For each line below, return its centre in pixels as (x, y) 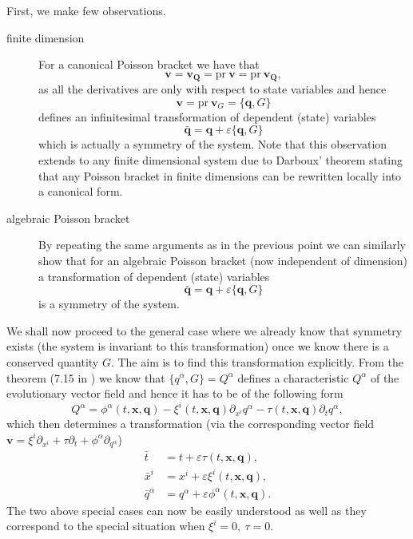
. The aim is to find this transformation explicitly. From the (257, 361)
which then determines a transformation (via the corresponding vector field (191, 424)
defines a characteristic (293, 377)
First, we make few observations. (86, 10)
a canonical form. (81, 191)
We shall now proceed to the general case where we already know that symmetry (205, 330)
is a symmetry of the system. (109, 304)
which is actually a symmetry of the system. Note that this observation (213, 144)
